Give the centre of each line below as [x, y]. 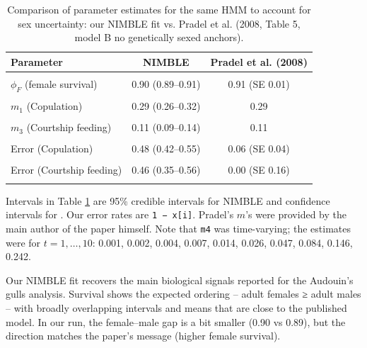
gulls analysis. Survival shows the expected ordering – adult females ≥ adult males [183, 294]
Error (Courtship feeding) [66, 170]
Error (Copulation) [52, 148]
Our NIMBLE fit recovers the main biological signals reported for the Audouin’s [180, 280]
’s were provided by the [296, 214]
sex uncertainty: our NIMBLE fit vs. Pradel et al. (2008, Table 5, [159, 23]
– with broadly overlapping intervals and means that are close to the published [176, 308]
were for [23, 242]
